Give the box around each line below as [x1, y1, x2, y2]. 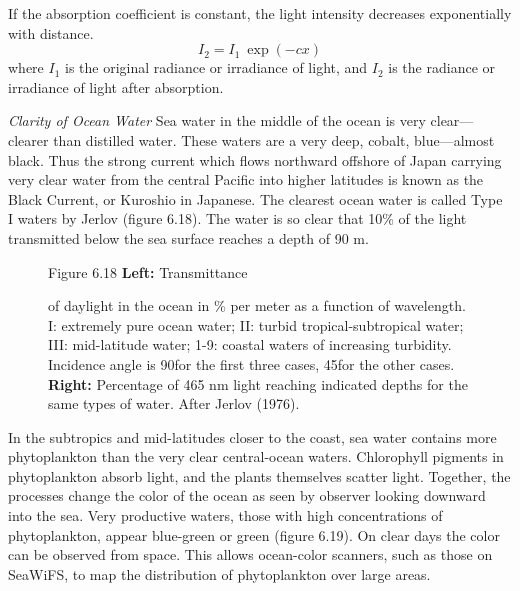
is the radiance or [388, 57, 495, 78]
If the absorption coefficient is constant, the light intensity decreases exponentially [8, 3, 512, 23]
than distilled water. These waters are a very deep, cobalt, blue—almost [53, 129, 495, 150]
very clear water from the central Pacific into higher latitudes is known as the [8, 169, 484, 190]
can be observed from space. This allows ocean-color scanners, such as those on [8, 544, 493, 565]
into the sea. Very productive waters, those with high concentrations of [8, 505, 443, 526]
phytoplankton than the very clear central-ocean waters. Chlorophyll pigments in [8, 446, 504, 467]
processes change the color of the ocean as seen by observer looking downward [8, 485, 486, 506]
